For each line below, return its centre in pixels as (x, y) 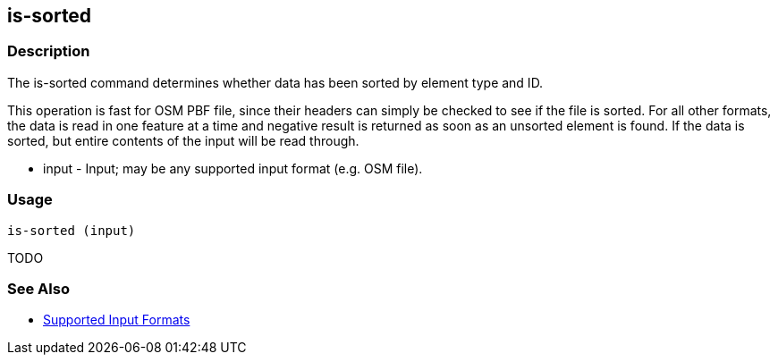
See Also (38, 288)
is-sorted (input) (72, 230)
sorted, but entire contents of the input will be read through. (183, 140)
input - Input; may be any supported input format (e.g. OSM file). (233, 168)
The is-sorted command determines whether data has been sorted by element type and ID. (275, 82)
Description (49, 51)
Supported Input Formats (117, 320)
